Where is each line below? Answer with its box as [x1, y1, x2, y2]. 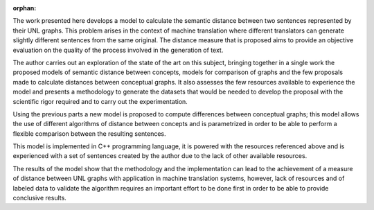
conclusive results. [12, 194, 67, 202]
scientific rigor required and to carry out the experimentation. [12, 97, 188, 105]
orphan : [12, 4, 37, 12]
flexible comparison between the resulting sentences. [12, 129, 166, 138]
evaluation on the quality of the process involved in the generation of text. [12, 46, 224, 54]
